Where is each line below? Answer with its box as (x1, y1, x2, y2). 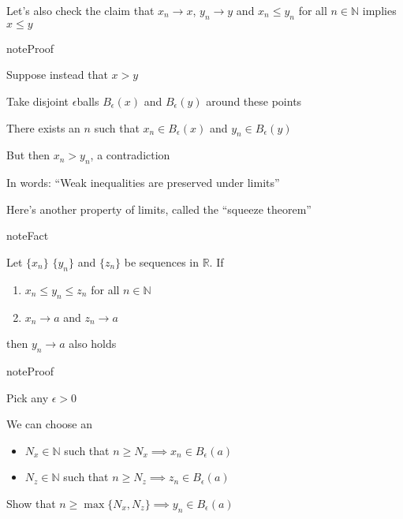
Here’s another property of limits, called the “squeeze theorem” (6, 200, 312, 217)
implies (362, 2, 397, 18)
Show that (6, 495, 56, 511)
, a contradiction (90, 147, 170, 163)
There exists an (6, 119, 80, 136)
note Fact (6, 227, 49, 244)
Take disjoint (6, 92, 69, 109)
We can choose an (6, 416, 92, 432)
